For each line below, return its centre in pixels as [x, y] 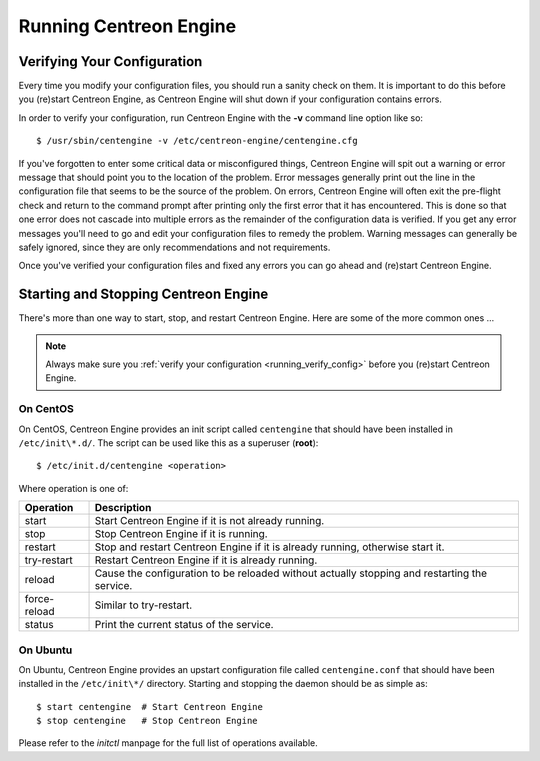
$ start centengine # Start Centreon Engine [150, 706]
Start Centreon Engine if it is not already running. [209, 521]
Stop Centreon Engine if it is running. [181, 534]
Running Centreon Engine [127, 26]
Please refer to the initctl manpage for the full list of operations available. [168, 743]
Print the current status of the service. [184, 625]
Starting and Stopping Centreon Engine [143, 294]
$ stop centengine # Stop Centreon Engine [147, 721]
